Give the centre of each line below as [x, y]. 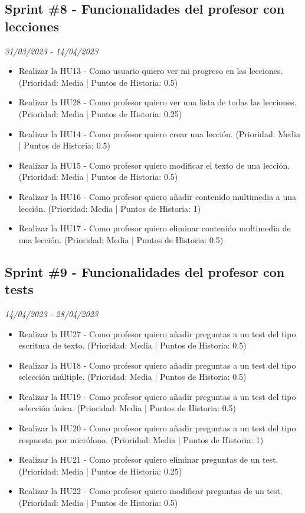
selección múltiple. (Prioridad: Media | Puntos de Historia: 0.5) [132, 377]
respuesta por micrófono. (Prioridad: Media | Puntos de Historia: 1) [141, 439]
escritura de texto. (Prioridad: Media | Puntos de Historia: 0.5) [132, 345]
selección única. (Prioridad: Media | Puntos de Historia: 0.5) [127, 408]
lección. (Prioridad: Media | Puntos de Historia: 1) [110, 208]
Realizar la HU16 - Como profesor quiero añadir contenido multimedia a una [158, 196]
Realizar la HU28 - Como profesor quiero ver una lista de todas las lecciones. [158, 102]
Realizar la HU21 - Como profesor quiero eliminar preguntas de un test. [148, 459]
